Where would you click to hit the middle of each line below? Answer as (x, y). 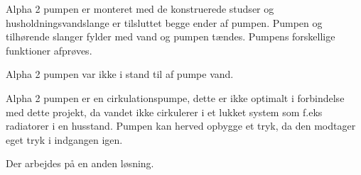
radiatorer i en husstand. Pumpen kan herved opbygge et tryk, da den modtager (181, 126)
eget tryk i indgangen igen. (64, 139)
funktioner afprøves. (49, 50)
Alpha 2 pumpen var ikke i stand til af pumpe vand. (120, 74)
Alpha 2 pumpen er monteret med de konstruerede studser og (140, 9)
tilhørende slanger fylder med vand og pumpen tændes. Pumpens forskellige (171, 36)
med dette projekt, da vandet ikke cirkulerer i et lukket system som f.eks (164, 112)
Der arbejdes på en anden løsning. (80, 163)
